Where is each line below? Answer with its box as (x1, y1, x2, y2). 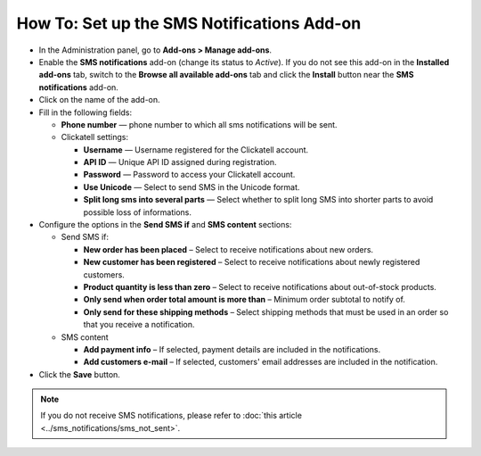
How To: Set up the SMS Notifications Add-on (16, 13, 362, 33)
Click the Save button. (38, 369, 120, 379)
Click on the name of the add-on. (38, 95, 160, 105)
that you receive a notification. (83, 319, 195, 330)
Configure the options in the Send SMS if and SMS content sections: (38, 220, 292, 230)
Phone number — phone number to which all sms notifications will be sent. (61, 119, 338, 129)
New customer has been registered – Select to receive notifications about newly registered (83, 257, 420, 268)
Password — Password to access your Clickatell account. (83, 170, 296, 180)
